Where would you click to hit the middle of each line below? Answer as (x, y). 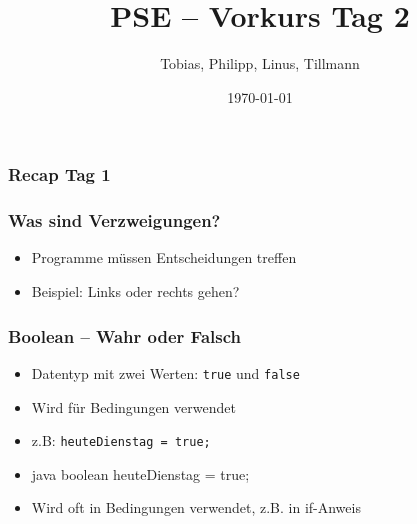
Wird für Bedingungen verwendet (133, 406)
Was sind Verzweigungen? (114, 220)
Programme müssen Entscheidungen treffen (164, 257)
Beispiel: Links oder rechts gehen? (135, 291)
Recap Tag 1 (59, 174)
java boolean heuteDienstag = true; (140, 473)
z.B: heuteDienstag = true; (121, 440)
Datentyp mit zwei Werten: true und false (165, 372)
